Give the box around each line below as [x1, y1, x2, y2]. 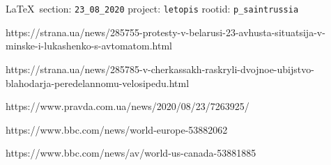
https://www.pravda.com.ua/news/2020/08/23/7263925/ [6, 99, 249, 113]
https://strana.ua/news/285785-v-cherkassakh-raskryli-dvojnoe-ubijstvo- [6, 62, 314, 77]
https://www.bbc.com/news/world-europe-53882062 [6, 122, 228, 136]
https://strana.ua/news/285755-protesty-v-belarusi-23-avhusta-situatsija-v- [6, 24, 325, 39]
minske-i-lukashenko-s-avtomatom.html [6, 38, 172, 53]
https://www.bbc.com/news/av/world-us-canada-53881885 [6, 146, 256, 160]
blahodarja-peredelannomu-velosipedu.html [6, 75, 190, 90]
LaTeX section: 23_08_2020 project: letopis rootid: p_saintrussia [6, 1, 299, 16]
